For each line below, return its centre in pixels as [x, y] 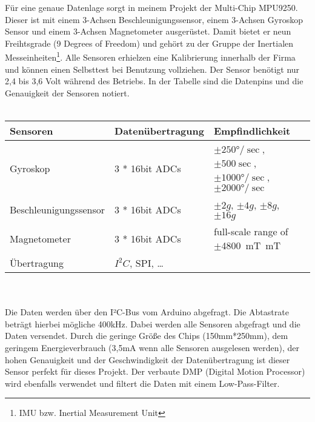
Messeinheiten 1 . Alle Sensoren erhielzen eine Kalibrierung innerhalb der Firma [150, 56]
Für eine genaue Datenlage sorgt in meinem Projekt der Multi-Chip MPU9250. [151, 7]
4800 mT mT [251, 245]
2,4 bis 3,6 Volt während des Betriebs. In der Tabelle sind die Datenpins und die [154, 81]
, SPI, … [147, 263]
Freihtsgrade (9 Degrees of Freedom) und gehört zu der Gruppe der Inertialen [149, 43]
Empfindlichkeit [252, 131]
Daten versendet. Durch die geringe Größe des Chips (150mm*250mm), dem [147, 336]
